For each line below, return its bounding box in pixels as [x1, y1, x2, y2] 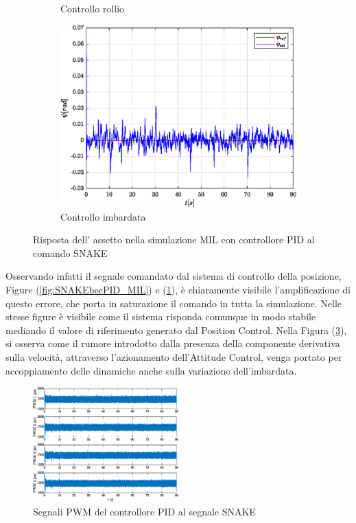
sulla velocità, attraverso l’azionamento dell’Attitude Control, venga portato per [5, 349, 342, 364]
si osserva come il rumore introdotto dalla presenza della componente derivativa [5, 336, 340, 350]
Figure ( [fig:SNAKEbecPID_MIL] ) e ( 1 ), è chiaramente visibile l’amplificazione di [5, 282, 351, 296]
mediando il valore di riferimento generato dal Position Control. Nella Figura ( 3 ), [5, 322, 347, 337]
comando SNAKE [33, 245, 108, 260]
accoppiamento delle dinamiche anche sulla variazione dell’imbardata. [5, 363, 297, 377]
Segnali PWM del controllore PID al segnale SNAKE [33, 504, 256, 518]
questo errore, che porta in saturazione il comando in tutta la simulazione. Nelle [5, 296, 342, 310]
